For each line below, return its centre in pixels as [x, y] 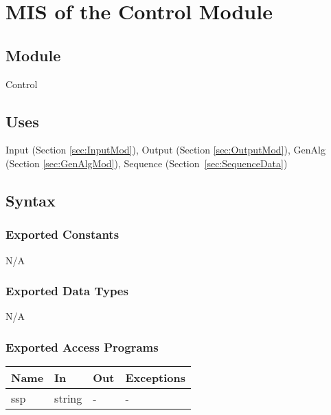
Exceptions [156, 378]
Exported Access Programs [82, 347]
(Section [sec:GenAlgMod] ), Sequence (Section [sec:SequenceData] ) [147, 163]
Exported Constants [62, 234]
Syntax [31, 200]
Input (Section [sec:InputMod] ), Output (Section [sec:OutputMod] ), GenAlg [165, 150]
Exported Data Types [67, 291]
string [68, 398]
